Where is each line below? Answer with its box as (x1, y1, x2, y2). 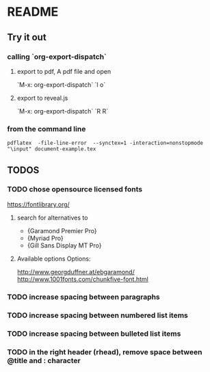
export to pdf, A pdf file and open (16, 67, 111, 75)
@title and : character (7, 356, 81, 365)
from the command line (7, 124, 86, 133)
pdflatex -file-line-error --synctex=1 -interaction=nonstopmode (7, 139, 204, 147)
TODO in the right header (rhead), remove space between (7, 347, 202, 356)
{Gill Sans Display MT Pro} (27, 241, 102, 250)
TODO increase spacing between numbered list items (7, 310, 188, 320)
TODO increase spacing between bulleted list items (7, 329, 181, 338)
